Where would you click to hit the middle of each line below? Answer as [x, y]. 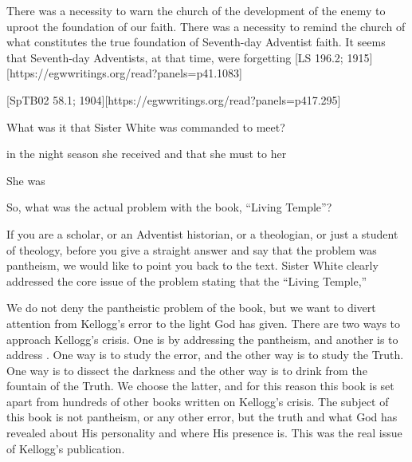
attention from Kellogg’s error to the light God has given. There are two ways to [204, 323]
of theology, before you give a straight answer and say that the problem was [192, 249]
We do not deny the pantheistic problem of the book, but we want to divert [191, 308]
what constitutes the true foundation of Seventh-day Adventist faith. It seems [196, 42]
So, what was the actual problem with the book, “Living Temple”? [169, 207]
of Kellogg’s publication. [66, 448]
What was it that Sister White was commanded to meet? [146, 126]
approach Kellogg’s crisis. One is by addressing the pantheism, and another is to [202, 339]
